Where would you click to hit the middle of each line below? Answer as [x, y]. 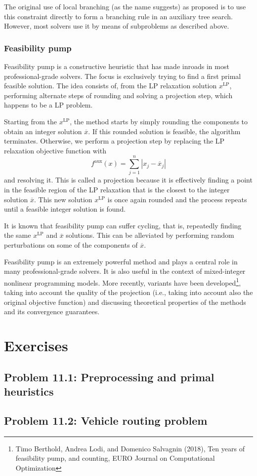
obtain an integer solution [43, 131]
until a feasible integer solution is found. [65, 209]
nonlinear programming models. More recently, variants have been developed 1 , [123, 282]
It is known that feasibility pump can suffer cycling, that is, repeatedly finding [123, 225]
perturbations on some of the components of [71, 245]
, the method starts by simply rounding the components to [159, 121]
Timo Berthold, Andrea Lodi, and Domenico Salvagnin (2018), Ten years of [130, 448]
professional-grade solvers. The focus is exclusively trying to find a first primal [123, 76]
